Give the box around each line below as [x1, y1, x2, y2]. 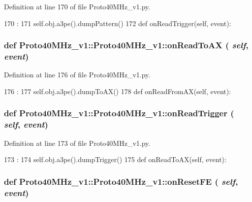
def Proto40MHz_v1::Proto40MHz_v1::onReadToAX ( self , [4, 39, 249, 51]
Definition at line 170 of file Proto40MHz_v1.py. [4, 1, 151, 11]
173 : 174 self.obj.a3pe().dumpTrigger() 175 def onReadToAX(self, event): [4, 154, 226, 165]
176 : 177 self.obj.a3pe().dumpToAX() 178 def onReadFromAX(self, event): [4, 86, 231, 96]
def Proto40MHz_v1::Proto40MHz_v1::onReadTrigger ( [4, 107, 234, 119]
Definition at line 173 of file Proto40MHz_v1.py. [4, 137, 151, 148]
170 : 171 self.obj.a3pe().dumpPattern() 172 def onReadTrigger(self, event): [4, 18, 231, 28]
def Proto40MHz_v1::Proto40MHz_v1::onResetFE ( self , [4, 175, 238, 187]
